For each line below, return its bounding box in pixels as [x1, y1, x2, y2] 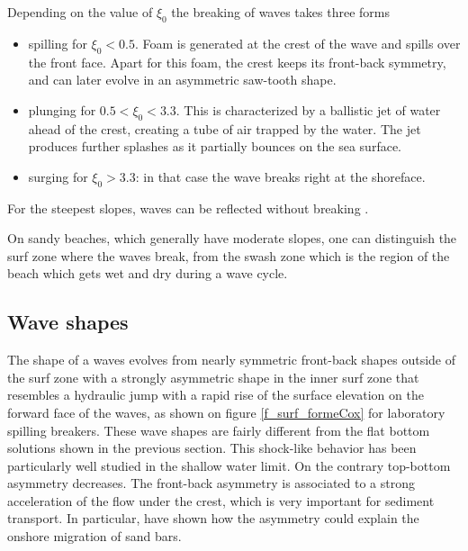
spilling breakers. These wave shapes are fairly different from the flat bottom [7, 420, 430, 439]
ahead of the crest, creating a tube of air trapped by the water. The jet [28, 119, 421, 138]
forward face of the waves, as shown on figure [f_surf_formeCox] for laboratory [7, 402, 445, 421]
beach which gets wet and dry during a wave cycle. [7, 264, 288, 283]
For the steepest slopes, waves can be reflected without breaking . [7, 198, 369, 217]
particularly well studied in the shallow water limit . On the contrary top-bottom [7, 456, 451, 474]
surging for [28, 167, 88, 185]
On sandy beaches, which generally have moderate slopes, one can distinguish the [7, 229, 457, 248]
